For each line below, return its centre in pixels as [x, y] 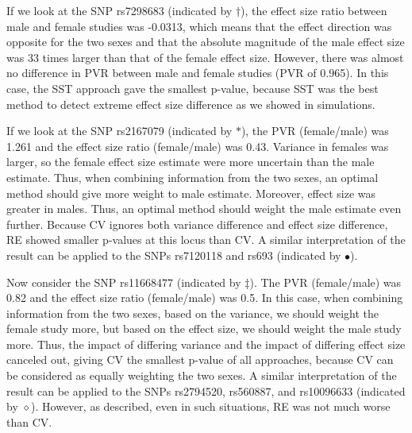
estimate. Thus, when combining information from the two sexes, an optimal [193, 177]
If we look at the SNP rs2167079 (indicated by [119, 131]
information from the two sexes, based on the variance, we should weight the [193, 313]
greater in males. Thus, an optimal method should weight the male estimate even [204, 209]
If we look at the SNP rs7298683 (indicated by [119, 10]
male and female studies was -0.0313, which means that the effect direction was [199, 26]
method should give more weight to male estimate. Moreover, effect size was [191, 193]
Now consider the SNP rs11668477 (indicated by [124, 282]
